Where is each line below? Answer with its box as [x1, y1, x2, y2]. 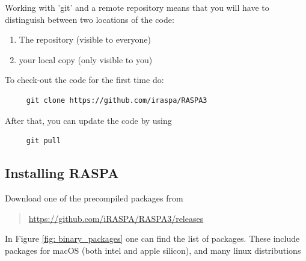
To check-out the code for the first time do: [5, 73, 164, 86]
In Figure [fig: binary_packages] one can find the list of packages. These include [5, 232, 300, 245]
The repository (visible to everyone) [19, 33, 151, 46]
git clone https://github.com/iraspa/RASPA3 [26, 96, 207, 105]
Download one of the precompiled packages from [5, 191, 183, 204]
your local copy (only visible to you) [19, 53, 153, 66]
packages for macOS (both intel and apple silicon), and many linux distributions [5, 244, 301, 256]
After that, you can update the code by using [5, 114, 172, 126]
